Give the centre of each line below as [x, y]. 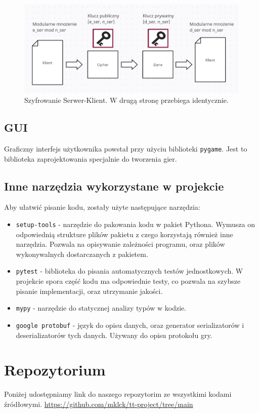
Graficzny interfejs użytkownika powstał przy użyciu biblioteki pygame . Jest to [126, 148]
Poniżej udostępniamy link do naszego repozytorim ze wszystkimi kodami [118, 394]
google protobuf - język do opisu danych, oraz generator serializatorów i [130, 325]
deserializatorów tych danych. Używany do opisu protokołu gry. [114, 335]
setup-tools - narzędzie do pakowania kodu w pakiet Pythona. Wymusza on [136, 224]
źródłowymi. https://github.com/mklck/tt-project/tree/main [99, 404]
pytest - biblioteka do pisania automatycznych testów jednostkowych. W [129, 271]
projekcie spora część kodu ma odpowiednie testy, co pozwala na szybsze [128, 281]
